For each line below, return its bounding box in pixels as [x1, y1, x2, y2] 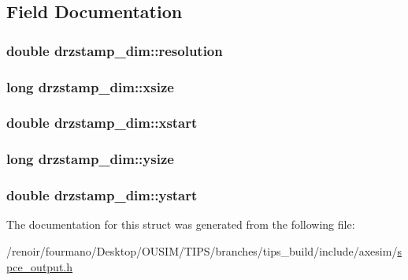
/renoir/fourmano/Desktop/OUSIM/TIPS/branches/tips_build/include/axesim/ [6, 242, 398, 259]
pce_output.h [6, 258, 73, 274]
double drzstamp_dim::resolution [6, 40, 223, 60]
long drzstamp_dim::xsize [6, 77, 174, 96]
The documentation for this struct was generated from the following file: [6, 216, 355, 233]
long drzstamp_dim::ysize [6, 149, 174, 169]
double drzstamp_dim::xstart [6, 113, 198, 133]
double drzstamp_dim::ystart [6, 185, 198, 205]
